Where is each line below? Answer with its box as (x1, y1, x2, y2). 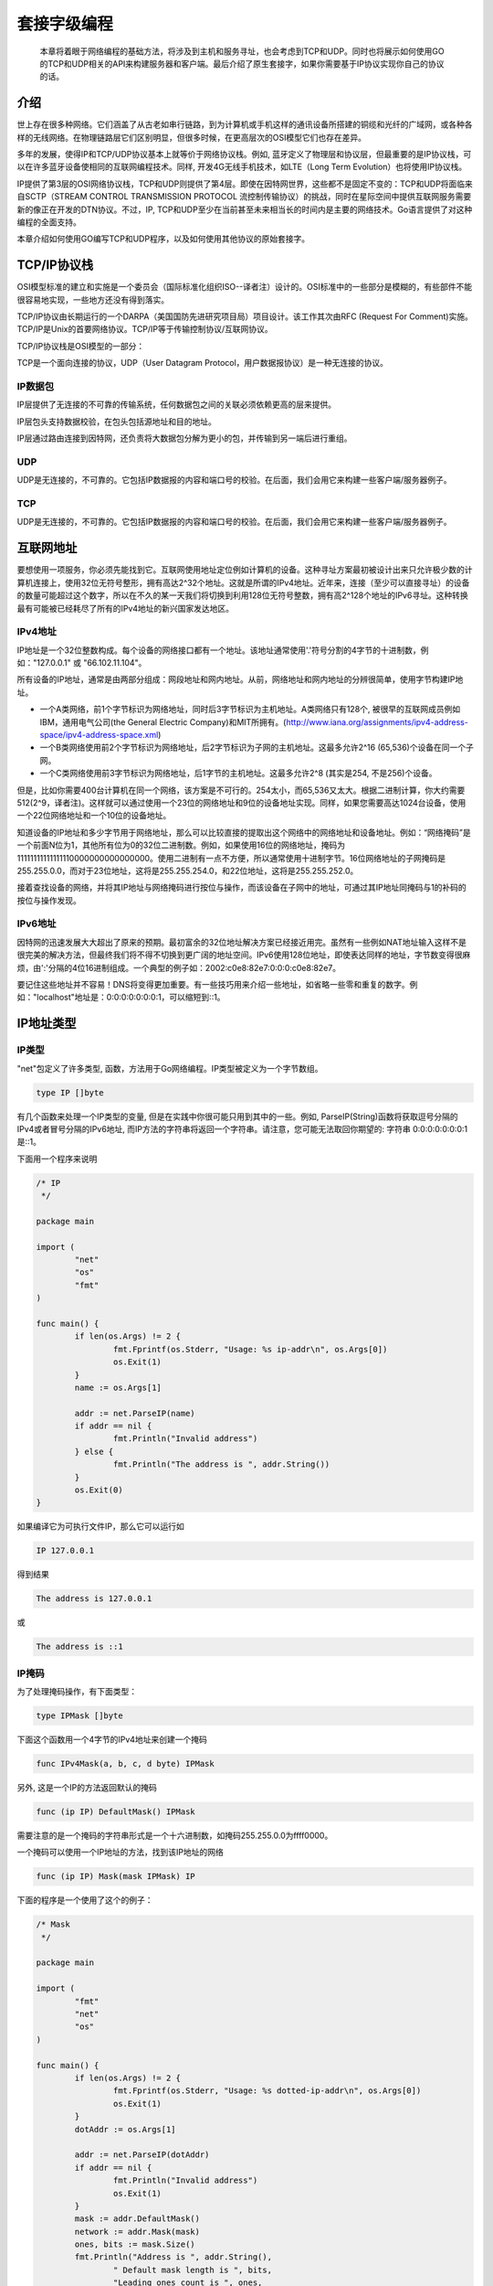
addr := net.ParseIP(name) (74, 1408, 195, 1418)
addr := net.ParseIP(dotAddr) (74, 2150, 210, 2160)
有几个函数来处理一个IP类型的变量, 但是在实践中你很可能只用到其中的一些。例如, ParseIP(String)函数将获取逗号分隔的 (16, 1111, 458, 1122)
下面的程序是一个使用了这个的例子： (16, 1895, 153, 1906)
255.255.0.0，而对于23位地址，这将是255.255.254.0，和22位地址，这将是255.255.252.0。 (16, 865, 359, 876)
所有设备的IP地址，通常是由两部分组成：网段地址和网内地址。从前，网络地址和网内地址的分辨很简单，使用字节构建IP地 (16, 674, 464, 685)
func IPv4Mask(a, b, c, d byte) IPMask (36, 1758, 215, 1769)
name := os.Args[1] (74, 1382, 162, 1393)
